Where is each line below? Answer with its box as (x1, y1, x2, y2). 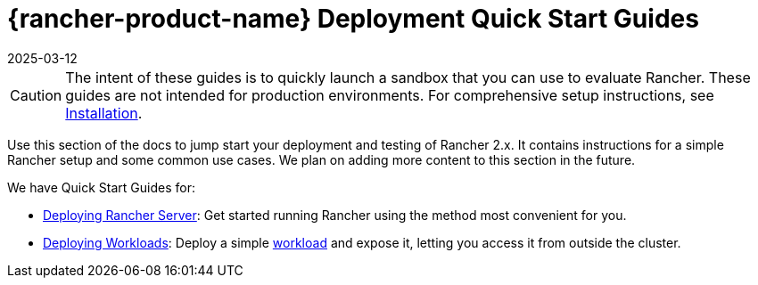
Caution (10, 85, 62, 104)
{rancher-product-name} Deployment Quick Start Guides (7, 4, 699, 34)
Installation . (65, 103, 143, 122)
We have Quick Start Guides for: (7, 179, 195, 195)
